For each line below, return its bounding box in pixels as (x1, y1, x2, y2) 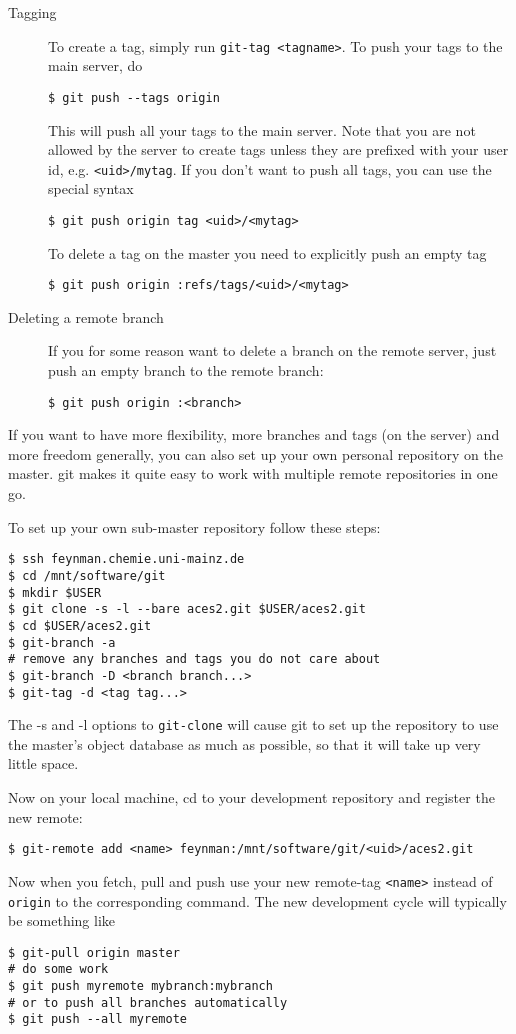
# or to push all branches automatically (8, 995, 288, 1010)
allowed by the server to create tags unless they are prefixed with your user (48, 139, 509, 160)
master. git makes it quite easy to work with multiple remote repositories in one (8, 463, 498, 484)
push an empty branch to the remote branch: (48, 360, 324, 381)
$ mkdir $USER (8, 585, 102, 600)
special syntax (48, 178, 134, 199)
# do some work (8, 962, 109, 977)
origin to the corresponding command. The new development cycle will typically (8, 890, 507, 911)
